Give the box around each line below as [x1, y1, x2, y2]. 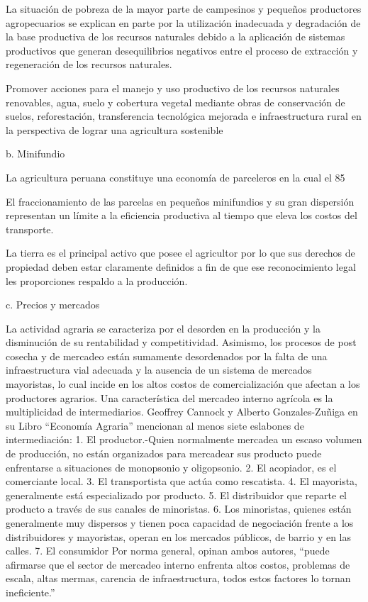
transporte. [6, 221, 54, 236]
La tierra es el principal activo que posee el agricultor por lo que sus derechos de [6, 245, 355, 260]
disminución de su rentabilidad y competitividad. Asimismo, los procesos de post [6, 335, 357, 350]
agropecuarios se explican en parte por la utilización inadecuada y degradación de [6, 15, 361, 30]
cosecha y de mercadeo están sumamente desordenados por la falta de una [6, 348, 328, 363]
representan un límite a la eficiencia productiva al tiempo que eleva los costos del [6, 208, 357, 223]
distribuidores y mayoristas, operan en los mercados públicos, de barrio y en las [6, 529, 352, 544]
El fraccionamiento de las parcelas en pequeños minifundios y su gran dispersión [6, 194, 355, 208]
